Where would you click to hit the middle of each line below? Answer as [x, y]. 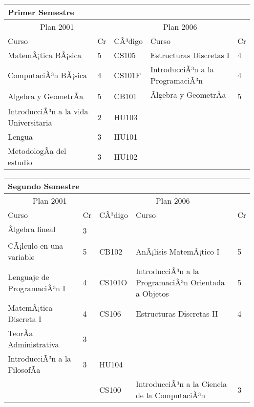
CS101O [113, 282]
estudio [20, 162]
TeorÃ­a [21, 333]
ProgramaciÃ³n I [37, 288]
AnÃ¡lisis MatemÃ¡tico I [178, 251]
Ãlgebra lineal [32, 229]
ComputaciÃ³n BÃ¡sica [48, 75]
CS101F [127, 75]
